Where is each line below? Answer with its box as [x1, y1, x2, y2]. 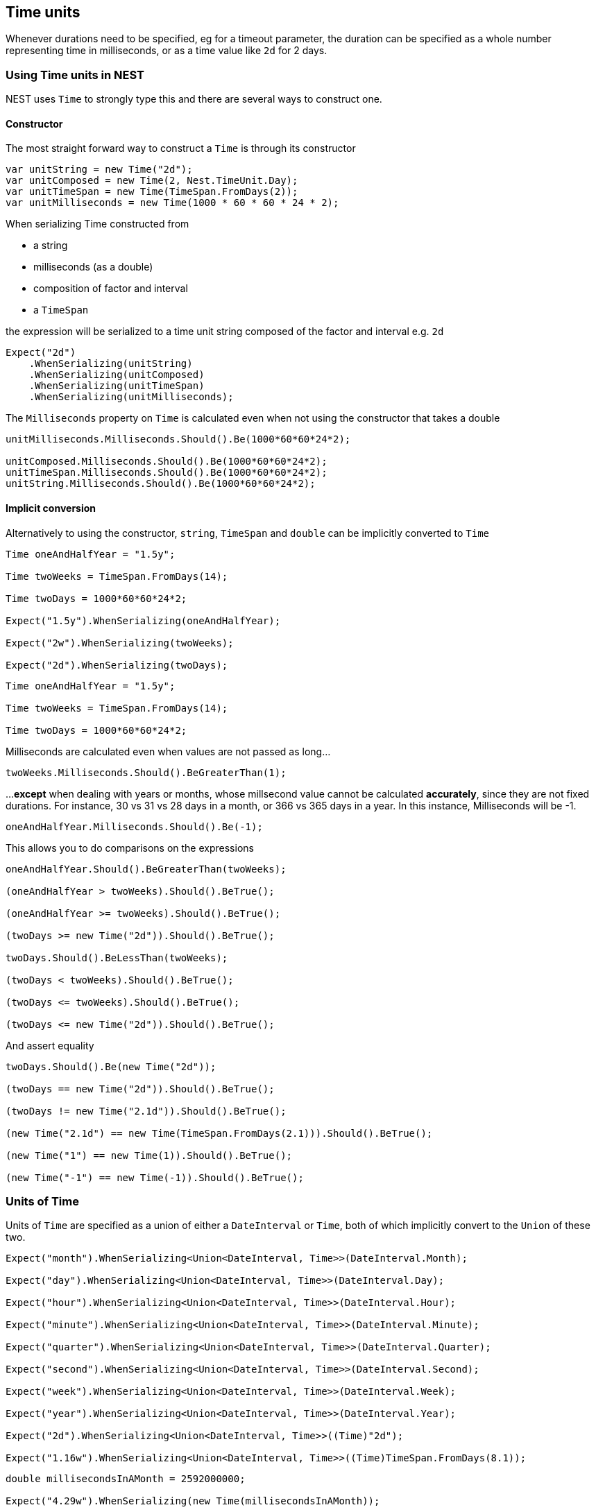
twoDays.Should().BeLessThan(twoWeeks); [6, 952, 228, 963]
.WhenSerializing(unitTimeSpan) [28, 380, 205, 392]
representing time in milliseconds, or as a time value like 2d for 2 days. [6, 44, 327, 57]
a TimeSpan [33, 304, 89, 316]
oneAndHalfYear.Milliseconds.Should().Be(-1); [6, 821, 263, 832]
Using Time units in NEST [6, 67, 144, 82]
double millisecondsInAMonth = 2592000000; [6, 1473, 246, 1485]
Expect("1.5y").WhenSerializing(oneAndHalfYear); [6, 615, 281, 626]
